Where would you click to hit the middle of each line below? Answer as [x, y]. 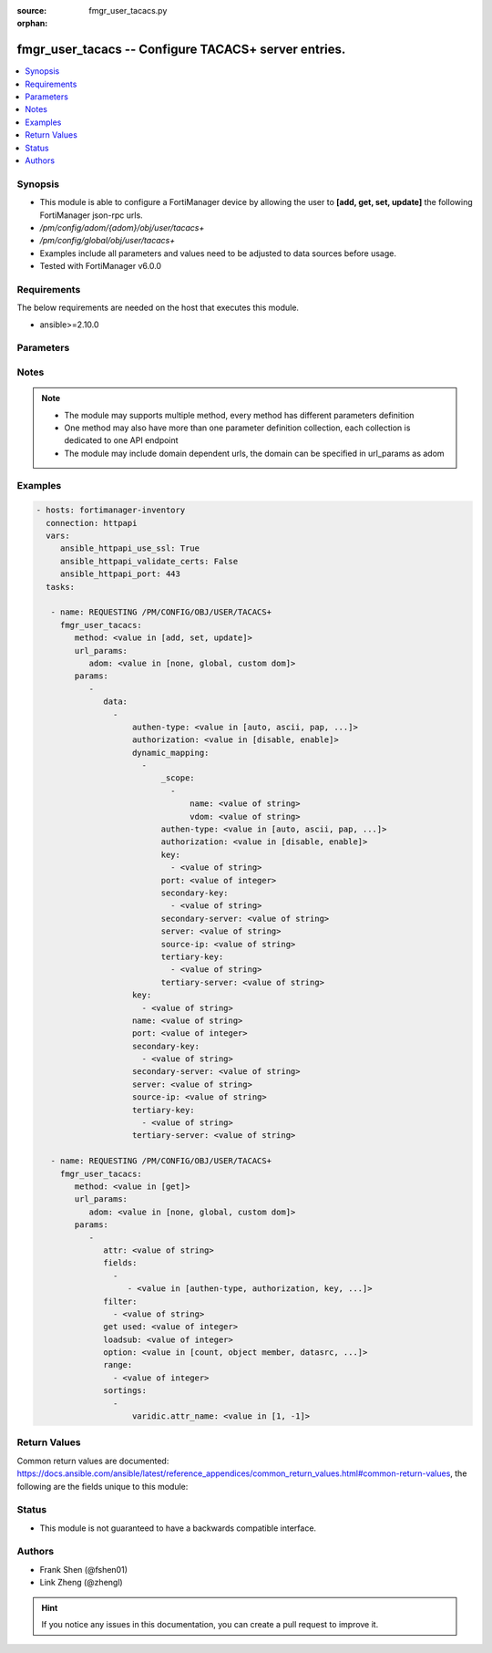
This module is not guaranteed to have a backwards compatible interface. [178, 1528]
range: [118, 1365]
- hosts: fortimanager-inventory [111, 510]
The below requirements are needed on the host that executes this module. [158, 308]
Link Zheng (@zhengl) [81, 1583]
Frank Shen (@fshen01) [83, 1569]
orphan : [32, 24]
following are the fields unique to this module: [102, 1486]
